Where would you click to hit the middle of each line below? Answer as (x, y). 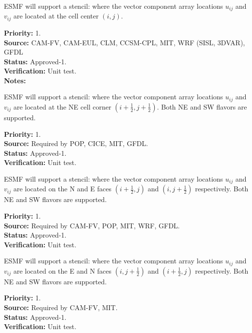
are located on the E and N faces (63, 270)
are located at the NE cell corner (62, 106)
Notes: (15, 80)
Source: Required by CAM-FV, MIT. (61, 307)
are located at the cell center (56, 16)
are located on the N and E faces (63, 189)
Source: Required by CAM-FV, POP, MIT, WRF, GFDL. (92, 225)
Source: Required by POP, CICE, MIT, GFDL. (76, 143)
